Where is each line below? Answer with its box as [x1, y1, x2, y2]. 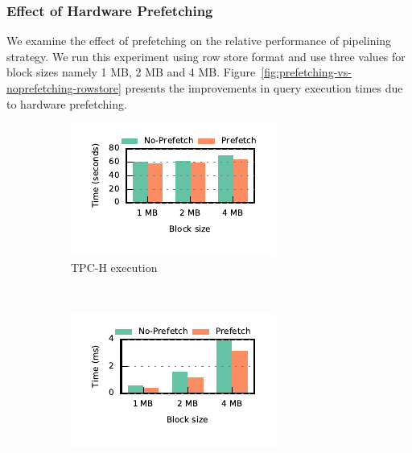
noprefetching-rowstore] [6, 80, 122, 96]
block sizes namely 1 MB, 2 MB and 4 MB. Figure [6, 64, 256, 80]
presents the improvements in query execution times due [125, 80, 403, 96]
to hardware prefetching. [6, 95, 127, 112]
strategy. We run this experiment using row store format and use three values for [6, 47, 406, 64]
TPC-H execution [71, 258, 158, 275]
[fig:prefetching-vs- [261, 64, 352, 80]
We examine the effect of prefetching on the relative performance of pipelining [6, 32, 392, 49]
